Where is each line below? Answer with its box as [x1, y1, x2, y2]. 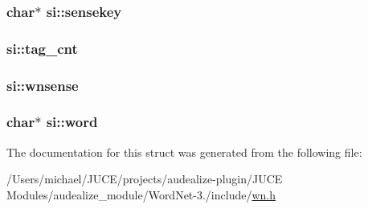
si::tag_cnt [6, 38, 78, 58]
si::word [46, 112, 98, 132]
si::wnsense [6, 75, 79, 95]
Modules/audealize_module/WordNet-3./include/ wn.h [6, 186, 276, 203]
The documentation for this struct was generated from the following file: [6, 143, 362, 160]
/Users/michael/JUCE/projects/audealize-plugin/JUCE [6, 170, 283, 187]
